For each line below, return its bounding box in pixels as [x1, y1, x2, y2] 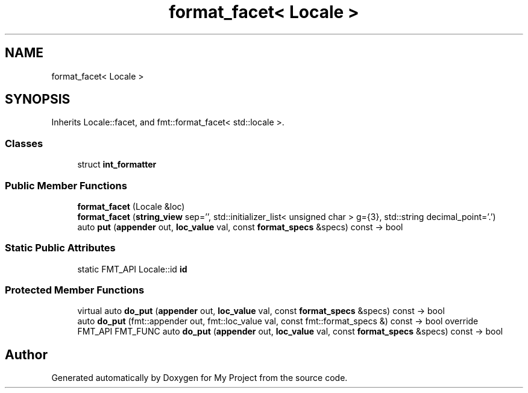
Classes [5, 137, 43, 149]
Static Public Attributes [5, 242, 116, 254]
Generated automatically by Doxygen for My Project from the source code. [51, 373, 348, 383]
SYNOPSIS [5, 92, 71, 107]
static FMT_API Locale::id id [77, 263, 187, 274]
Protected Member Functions [5, 284, 145, 297]
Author [5, 347, 48, 362]
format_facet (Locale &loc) [77, 201, 185, 212]
